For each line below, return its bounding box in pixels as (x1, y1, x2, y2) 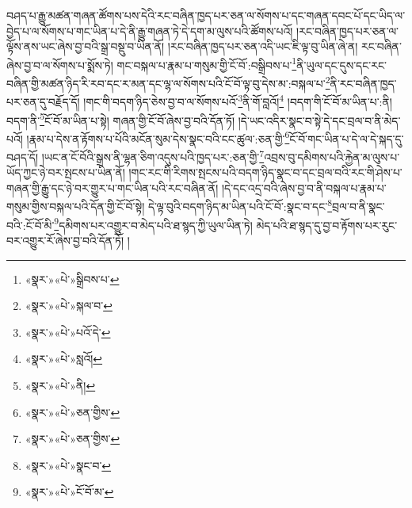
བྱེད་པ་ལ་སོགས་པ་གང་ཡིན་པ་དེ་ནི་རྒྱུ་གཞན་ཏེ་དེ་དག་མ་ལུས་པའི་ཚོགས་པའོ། (6, 22, 293, 39)
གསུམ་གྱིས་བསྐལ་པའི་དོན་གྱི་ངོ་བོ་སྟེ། (6, 198, 145, 215)
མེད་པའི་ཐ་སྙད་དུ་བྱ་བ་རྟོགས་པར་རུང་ (256, 216, 398, 233)
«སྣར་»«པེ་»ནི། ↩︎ (25, 376, 96, 393)
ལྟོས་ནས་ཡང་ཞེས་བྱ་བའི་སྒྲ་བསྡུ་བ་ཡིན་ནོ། (6, 38, 165, 55)
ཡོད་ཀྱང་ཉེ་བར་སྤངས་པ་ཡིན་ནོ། (6, 164, 125, 181)
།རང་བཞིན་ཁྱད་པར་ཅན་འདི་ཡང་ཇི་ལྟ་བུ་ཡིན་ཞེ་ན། (167, 38, 358, 55)
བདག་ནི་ (6, 112, 40, 128)
